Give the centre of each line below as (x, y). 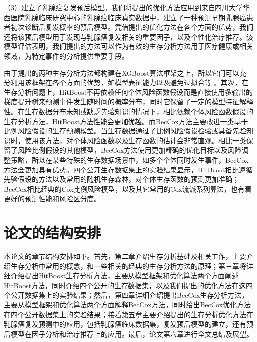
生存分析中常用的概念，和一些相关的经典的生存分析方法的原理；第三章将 (128, 266)
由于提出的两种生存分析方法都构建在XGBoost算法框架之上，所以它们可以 (122, 72)
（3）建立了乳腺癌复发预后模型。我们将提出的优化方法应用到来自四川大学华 (127, 7)
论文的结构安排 (53, 233)
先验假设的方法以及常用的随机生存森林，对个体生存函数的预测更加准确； (122, 179)
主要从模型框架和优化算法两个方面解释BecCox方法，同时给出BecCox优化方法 (127, 304)
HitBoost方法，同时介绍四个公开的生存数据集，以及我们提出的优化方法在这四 (128, 285)
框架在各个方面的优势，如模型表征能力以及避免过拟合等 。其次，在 (140, 82)
